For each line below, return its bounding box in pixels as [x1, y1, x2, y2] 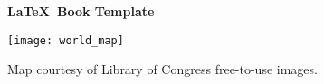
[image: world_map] [7, 33, 124, 47]
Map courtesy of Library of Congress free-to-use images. [7, 60, 318, 79]
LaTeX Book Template [7, 2, 155, 20]
